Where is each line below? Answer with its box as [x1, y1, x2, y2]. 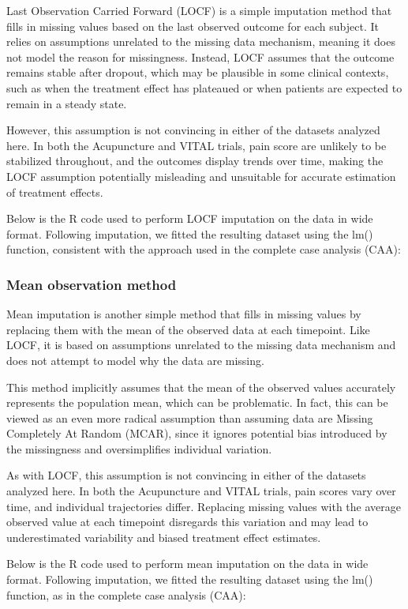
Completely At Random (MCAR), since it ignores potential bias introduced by [6, 425, 387, 442]
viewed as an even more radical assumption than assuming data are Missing [6, 409, 373, 426]
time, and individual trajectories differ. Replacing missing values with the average [6, 498, 401, 514]
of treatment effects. [6, 183, 103, 200]
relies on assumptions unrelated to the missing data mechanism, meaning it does [6, 33, 395, 50]
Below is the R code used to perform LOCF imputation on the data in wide [6, 210, 373, 227]
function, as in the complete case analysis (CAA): [6, 586, 246, 603]
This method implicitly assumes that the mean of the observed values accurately [6, 378, 396, 395]
